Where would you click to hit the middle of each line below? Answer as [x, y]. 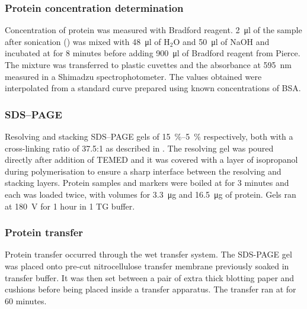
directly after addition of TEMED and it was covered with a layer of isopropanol [151, 160]
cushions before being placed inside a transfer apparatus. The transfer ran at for [151, 289]
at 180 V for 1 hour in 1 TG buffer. [70, 206]
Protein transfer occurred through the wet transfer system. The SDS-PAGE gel [148, 254]
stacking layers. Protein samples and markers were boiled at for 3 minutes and [147, 183]
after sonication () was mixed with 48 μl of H [87, 41]
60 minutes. [26, 300]
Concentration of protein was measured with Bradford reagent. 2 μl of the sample [153, 30]
